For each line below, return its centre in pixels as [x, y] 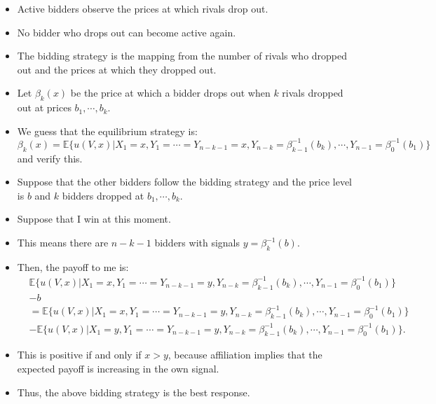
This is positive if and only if [79, 355]
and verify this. [50, 158]
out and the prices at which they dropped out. [117, 69]
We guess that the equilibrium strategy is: [107, 131]
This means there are [63, 243]
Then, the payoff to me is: [73, 266]
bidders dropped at [103, 195]
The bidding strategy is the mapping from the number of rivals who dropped [182, 56]
